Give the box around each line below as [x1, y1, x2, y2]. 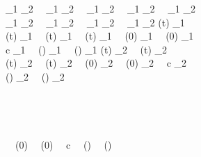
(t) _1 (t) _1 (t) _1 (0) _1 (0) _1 [6, 28, 194, 43]
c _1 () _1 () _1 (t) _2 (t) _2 [6, 42, 168, 56]
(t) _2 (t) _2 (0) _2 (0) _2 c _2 [6, 56, 187, 70]
